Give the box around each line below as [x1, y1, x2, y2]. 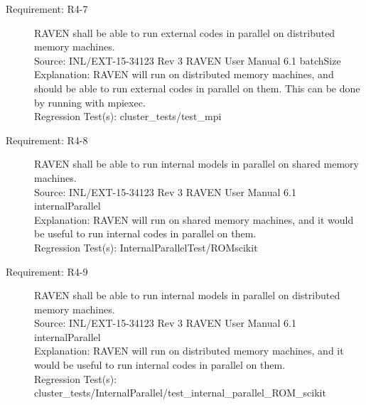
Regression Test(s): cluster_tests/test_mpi [34, 109, 222, 124]
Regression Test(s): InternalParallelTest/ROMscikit [34, 239, 258, 254]
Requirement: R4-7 [6, 1, 88, 16]
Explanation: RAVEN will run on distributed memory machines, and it [34, 343, 344, 358]
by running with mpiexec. [34, 94, 146, 109]
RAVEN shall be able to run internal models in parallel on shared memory [34, 156, 360, 171]
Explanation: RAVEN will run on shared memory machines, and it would [34, 212, 354, 227]
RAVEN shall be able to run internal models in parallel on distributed [34, 288, 340, 303]
